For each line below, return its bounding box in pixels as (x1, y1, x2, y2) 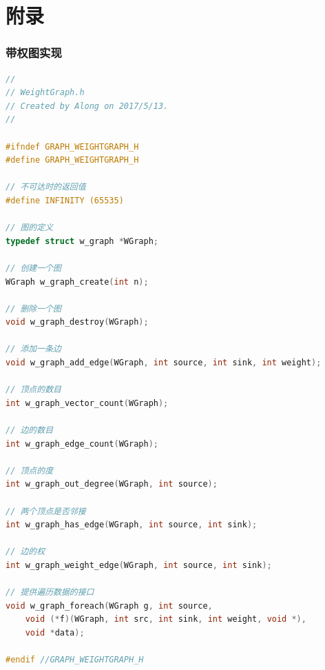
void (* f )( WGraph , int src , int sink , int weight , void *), (25, 614, 306, 625)
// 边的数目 (6, 425, 54, 436)
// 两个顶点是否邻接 (6, 506, 86, 516)
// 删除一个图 (6, 303, 61, 314)
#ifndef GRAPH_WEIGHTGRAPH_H (6, 141, 139, 152)
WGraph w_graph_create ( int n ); (6, 276, 149, 287)
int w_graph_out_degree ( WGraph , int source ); (6, 479, 218, 489)
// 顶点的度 (6, 465, 54, 476)
